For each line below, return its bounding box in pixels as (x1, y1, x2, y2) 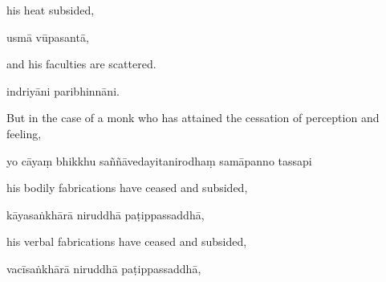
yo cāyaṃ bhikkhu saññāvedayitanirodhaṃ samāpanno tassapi (6, 152, 312, 169)
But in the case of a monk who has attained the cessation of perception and (6, 109, 380, 126)
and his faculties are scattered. (6, 55, 156, 72)
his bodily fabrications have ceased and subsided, (6, 179, 248, 196)
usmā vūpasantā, (6, 28, 89, 45)
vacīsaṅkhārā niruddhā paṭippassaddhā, (6, 260, 201, 276)
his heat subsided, (6, 2, 95, 18)
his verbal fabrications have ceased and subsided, (6, 233, 247, 250)
